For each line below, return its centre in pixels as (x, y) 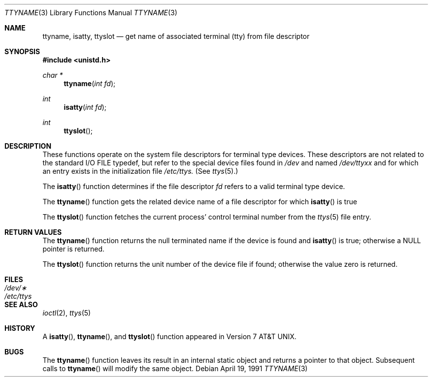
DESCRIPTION (28, 146)
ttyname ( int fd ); (90, 83)
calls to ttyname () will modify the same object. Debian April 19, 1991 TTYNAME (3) (175, 368)
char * (53, 75)
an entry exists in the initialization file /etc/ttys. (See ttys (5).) (140, 171)
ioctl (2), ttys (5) (67, 313)
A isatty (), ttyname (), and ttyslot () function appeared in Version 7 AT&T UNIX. (169, 336)
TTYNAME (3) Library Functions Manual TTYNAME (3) (91, 13)
